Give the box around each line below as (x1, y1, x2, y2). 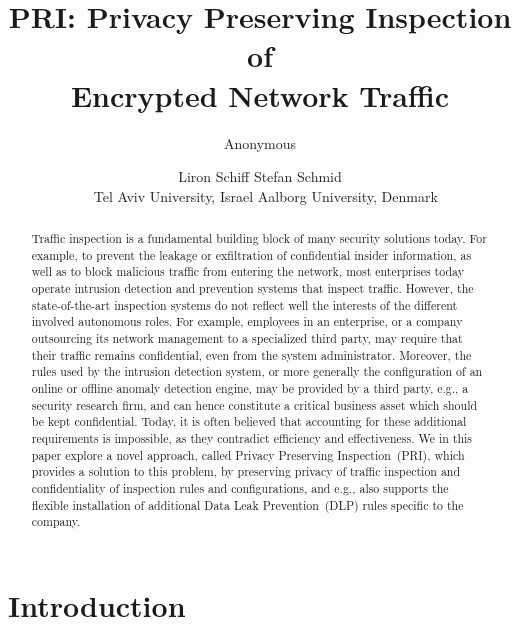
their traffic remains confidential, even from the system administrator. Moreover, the (31, 346, 472, 363)
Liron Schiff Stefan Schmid (178, 166, 342, 187)
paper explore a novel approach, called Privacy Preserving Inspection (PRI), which (31, 446, 465, 463)
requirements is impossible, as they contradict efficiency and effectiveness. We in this (31, 429, 472, 446)
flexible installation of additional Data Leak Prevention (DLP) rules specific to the (31, 496, 464, 513)
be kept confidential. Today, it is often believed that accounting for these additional (31, 413, 467, 430)
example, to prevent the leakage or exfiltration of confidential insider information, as (31, 246, 472, 263)
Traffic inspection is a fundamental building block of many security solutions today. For (31, 230, 487, 247)
